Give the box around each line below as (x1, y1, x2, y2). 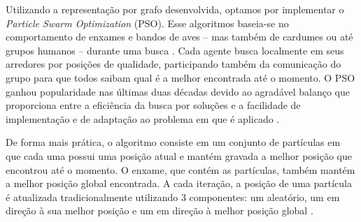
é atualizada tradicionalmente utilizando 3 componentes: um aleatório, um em (6, 189, 340, 204)
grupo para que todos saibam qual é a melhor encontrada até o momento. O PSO (6, 70, 355, 84)
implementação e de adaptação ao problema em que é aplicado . (6, 111, 280, 126)
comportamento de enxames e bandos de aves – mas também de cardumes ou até (6, 29, 353, 44)
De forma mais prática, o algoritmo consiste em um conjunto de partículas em (6, 135, 341, 149)
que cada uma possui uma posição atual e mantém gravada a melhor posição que (6, 148, 353, 163)
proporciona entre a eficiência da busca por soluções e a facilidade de (6, 98, 301, 112)
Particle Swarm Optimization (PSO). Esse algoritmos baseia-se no (6, 15, 289, 30)
